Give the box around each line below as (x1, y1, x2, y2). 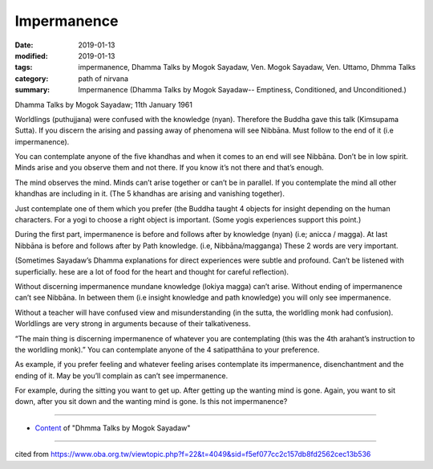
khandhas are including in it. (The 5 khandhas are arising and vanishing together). (14, 189, 285, 198)
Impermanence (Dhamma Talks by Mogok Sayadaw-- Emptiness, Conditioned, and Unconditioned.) (78, 85, 407, 95)
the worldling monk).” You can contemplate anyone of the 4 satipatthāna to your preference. (14, 345, 320, 354)
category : (14, 73, 49, 84)
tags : (14, 63, 33, 72)
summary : (14, 85, 51, 95)
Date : (14, 40, 34, 50)
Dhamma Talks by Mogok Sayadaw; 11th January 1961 (14, 100, 192, 109)
